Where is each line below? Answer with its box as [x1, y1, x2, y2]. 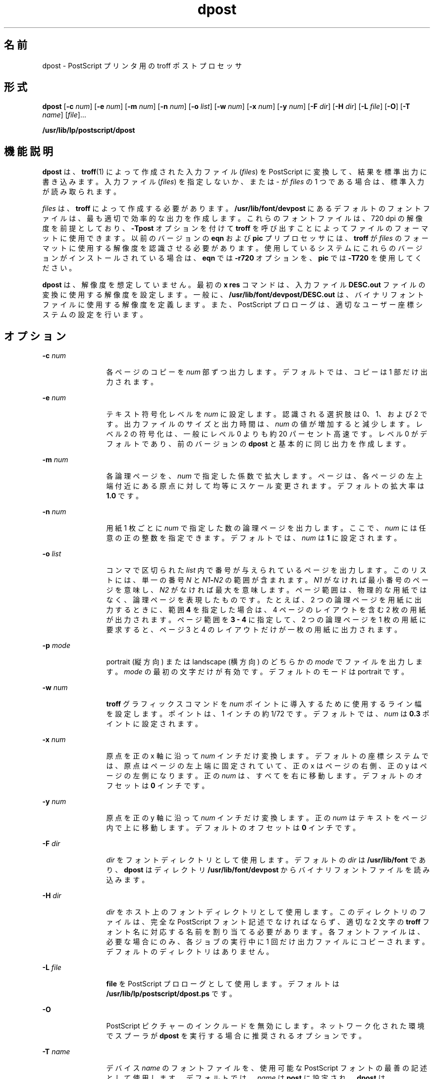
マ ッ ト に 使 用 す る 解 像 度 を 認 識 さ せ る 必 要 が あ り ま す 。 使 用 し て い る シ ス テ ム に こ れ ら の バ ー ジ [42, 244, 423, 253]
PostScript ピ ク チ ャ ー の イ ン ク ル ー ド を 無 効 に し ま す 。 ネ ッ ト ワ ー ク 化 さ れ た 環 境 [106, 1022, 425, 1030]
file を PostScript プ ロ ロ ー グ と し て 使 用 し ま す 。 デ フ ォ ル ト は [106, 979, 339, 988]
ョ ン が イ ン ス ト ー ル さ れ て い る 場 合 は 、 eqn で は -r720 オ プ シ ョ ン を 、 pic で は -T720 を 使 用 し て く [42, 254, 422, 263]
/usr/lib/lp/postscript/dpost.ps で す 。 [106, 989, 236, 998]
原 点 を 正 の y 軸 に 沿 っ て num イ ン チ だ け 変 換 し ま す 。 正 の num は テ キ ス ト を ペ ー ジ [106, 813, 427, 822]
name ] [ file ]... [42, 110, 87, 119]
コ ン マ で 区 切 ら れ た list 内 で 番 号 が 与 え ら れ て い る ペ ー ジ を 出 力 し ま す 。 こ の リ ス [106, 566, 427, 575]
